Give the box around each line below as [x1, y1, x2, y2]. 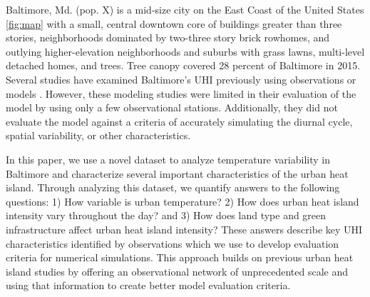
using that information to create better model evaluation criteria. [6, 278, 291, 293]
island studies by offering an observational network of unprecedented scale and [6, 263, 349, 278]
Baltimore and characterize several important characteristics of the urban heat [6, 166, 349, 181]
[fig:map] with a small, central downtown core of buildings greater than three [6, 16, 342, 31]
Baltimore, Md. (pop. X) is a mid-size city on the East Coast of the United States [6, 2, 364, 16]
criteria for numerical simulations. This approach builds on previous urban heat [6, 250, 354, 265]
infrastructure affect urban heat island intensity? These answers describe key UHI [6, 221, 363, 236]
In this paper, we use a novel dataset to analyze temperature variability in [6, 151, 330, 166]
